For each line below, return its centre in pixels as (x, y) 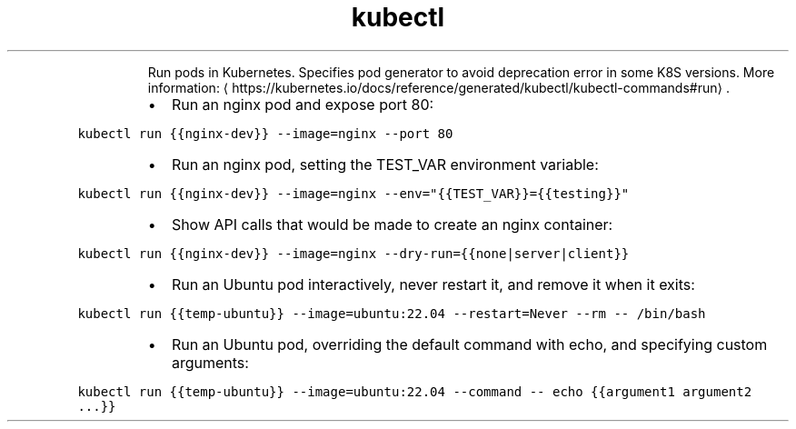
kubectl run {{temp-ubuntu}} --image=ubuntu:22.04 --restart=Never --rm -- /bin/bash (392, 313)
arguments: (210, 362)
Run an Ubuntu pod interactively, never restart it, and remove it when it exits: (433, 284)
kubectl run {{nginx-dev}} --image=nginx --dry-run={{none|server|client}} (353, 253)
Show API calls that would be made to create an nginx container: (392, 224)
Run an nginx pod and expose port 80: (303, 104)
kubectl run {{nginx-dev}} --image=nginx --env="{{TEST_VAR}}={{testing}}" (353, 193)
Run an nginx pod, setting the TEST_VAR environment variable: (385, 164)
